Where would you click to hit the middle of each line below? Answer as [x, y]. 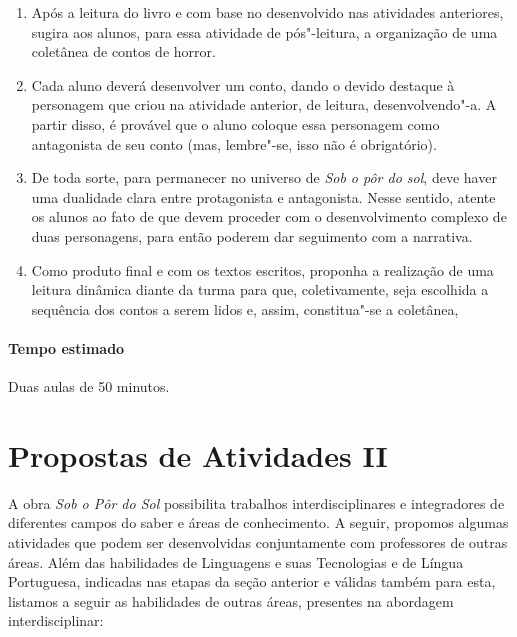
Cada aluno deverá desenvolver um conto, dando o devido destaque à [243, 84]
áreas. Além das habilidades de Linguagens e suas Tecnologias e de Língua [236, 561]
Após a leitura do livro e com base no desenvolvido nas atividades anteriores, [267, 12]
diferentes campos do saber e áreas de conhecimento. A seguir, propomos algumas [258, 522]
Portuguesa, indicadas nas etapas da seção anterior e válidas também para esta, [252, 581]
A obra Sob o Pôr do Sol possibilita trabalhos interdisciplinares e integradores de [256, 502]
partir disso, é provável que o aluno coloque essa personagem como [235, 123]
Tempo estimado [66, 347]
